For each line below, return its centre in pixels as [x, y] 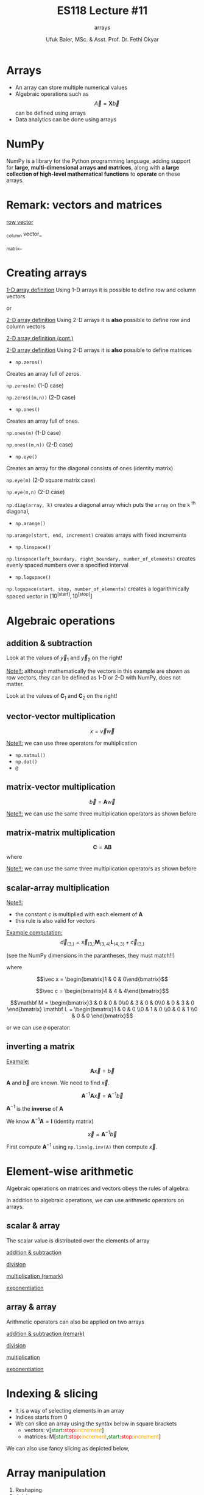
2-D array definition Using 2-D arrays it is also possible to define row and [98, 320]
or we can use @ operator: [39, 1028]
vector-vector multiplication [61, 716]
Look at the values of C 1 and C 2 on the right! [62, 697]
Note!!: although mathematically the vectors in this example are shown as [98, 671]
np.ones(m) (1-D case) [34, 433]
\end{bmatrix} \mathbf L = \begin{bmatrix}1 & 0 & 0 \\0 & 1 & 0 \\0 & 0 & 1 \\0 [102, 1009]
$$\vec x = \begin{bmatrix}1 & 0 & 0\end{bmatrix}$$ [102, 979]
